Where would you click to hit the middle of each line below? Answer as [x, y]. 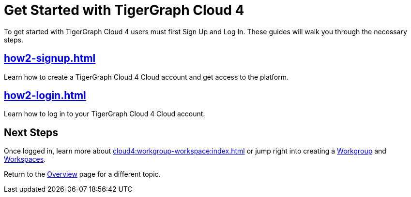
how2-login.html [45, 96]
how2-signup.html [50, 58]
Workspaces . [25, 159]
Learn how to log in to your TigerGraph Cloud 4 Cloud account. [105, 114]
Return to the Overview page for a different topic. [82, 174]
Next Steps [31, 132]
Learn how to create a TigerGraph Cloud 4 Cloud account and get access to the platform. [146, 77]
